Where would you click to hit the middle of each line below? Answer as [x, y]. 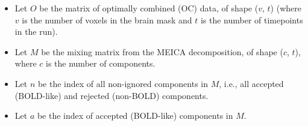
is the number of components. [101, 63]
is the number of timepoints [252, 19]
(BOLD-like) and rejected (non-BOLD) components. [112, 95]
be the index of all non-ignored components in [123, 83]
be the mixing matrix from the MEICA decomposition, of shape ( [162, 51]
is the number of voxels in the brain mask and [107, 19]
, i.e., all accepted [251, 83]
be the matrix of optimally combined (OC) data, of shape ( [149, 8]
